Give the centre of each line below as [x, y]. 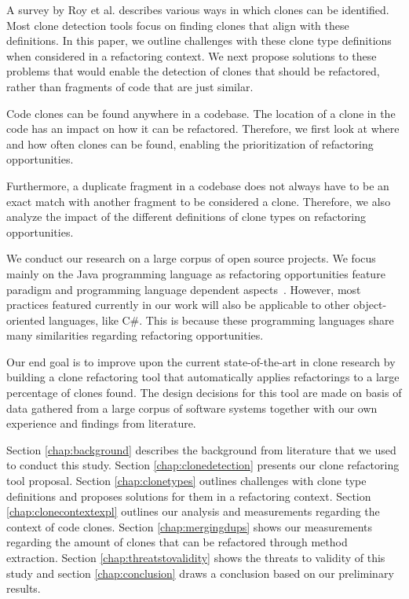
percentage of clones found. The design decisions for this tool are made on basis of [204, 393]
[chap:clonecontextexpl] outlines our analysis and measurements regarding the [193, 511]
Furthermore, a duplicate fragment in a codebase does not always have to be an [198, 185]
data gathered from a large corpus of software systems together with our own [192, 408]
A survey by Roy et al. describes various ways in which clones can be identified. [198, 9]
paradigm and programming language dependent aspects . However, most [184, 289]
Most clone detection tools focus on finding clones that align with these [178, 25]
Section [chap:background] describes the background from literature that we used [201, 449]
